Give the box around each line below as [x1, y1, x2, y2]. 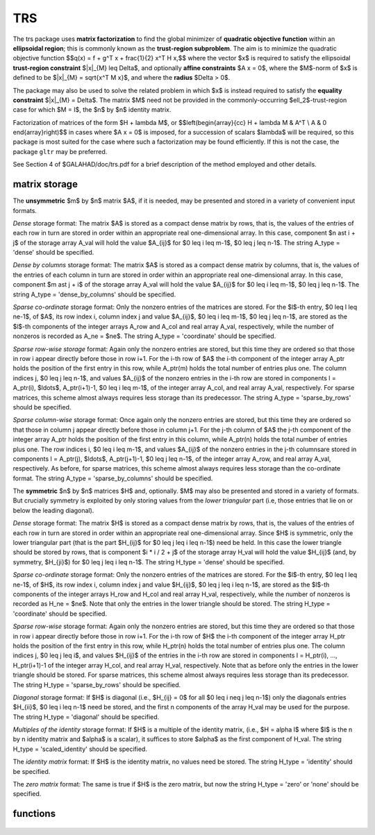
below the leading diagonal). [12, 506, 94, 514]
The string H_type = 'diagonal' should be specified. [12, 712, 160, 721]
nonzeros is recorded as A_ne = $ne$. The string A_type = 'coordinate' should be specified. [12, 332, 276, 340]
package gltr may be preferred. [12, 147, 108, 155]
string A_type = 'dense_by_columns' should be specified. [12, 290, 176, 298]
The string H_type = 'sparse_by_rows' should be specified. [12, 680, 181, 689]
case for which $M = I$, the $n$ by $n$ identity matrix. [12, 106, 172, 114]
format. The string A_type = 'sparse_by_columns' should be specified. [12, 474, 213, 482]
